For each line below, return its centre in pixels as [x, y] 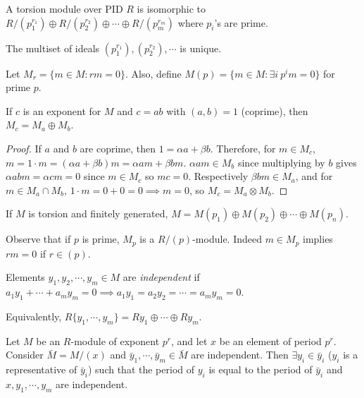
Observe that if [38, 239]
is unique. [201, 48]
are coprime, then [118, 148]
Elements [25, 277]
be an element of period [270, 340]
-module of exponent [115, 340]
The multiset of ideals [53, 48]
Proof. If [24, 148]
